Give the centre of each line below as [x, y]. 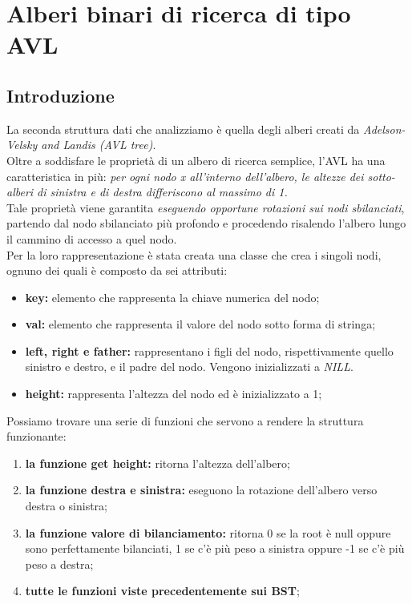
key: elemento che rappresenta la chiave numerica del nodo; [172, 297]
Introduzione [61, 95]
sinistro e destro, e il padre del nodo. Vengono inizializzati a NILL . [189, 366]
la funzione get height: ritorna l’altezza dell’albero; [158, 463]
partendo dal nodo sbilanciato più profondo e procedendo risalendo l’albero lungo [206, 223]
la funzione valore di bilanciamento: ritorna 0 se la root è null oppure [208, 532]
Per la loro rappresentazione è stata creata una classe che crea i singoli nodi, [194, 254]
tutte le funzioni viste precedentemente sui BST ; [162, 591]
